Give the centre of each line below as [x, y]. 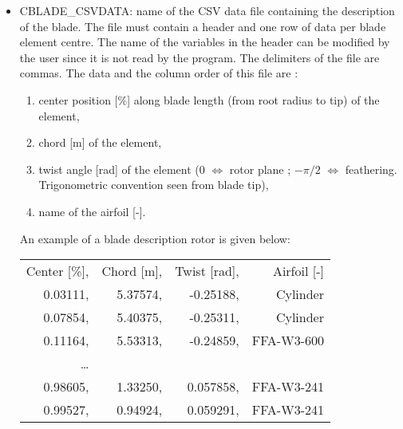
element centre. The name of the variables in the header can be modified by [205, 42]
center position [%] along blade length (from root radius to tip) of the [209, 99]
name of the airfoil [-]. [92, 211]
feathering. [371, 169]
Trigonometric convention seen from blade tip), [154, 185]
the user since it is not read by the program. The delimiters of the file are [200, 57]
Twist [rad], [207, 271]
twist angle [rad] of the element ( [119, 169]
